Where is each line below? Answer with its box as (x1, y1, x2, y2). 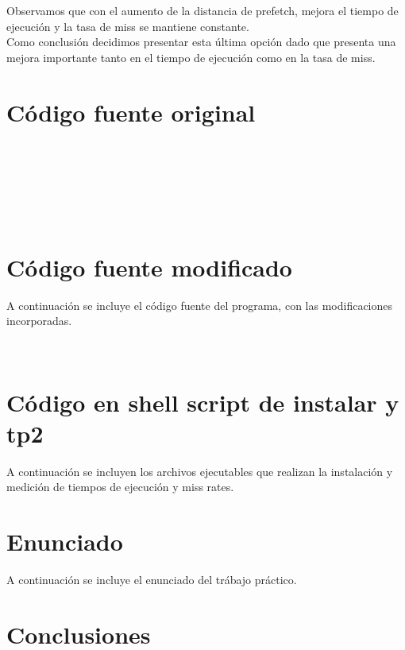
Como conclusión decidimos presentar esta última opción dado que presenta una (6, 33, 396, 50)
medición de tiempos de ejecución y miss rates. (6, 478, 234, 495)
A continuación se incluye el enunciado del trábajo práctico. (6, 571, 297, 587)
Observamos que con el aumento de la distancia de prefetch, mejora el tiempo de (6, 2, 399, 18)
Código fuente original (6, 95, 256, 128)
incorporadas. (6, 312, 72, 329)
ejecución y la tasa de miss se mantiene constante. (6, 17, 249, 34)
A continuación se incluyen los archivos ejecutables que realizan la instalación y (6, 462, 393, 479)
